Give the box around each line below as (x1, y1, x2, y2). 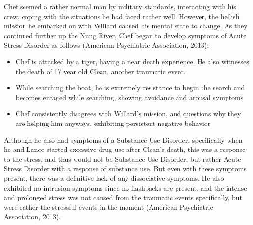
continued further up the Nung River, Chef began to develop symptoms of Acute (4, 30, 247, 40)
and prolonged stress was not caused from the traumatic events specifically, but (4, 192, 243, 202)
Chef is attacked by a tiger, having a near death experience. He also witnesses (15, 56, 249, 66)
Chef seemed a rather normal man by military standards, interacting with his (4, 1, 236, 11)
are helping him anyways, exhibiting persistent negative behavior (15, 118, 211, 128)
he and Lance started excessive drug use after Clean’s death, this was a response (4, 144, 246, 154)
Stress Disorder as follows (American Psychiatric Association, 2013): (4, 40, 209, 50)
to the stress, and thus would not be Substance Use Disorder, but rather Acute (4, 153, 241, 164)
